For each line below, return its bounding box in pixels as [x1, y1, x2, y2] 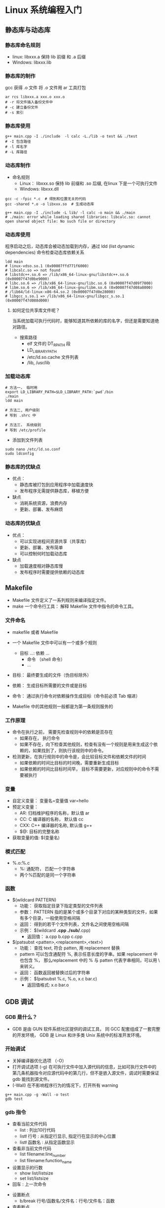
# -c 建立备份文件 [5, 105, 38, 110]
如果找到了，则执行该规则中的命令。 [33, 747, 106, 753]
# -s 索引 [5, 110, 24, 115]
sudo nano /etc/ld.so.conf [5, 447, 61, 451]
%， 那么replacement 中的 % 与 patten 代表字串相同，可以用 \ [33, 957, 160, 963]
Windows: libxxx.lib [12, 59, 52, 65]
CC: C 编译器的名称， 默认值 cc [19, 816, 84, 822]
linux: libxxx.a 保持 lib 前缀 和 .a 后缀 [12, 54, 86, 60]
